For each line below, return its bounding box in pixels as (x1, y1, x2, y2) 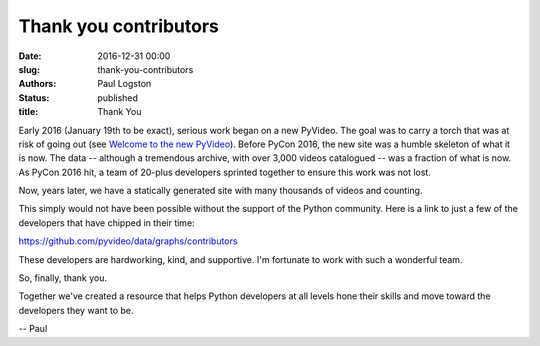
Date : (18, 50, 42, 62)
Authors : (18, 78, 57, 90)
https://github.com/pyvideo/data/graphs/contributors (18, 235, 238, 247)
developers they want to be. (18, 304, 134, 316)
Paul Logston (97, 78, 152, 90)
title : (18, 106, 39, 118)
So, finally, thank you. (18, 272, 108, 284)
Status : (18, 91, 50, 104)
